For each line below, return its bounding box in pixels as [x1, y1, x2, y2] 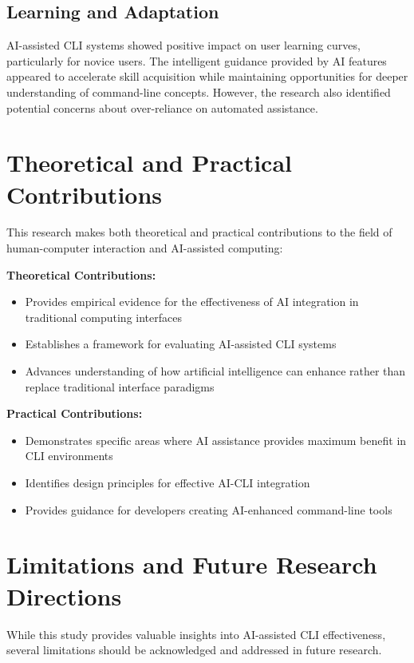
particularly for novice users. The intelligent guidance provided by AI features [6, 52, 387, 69]
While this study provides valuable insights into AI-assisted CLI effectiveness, [6, 625, 386, 642]
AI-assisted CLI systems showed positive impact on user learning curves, [6, 37, 361, 54]
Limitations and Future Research [6, 548, 377, 581]
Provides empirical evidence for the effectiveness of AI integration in [25, 293, 359, 310]
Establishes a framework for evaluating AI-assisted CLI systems [25, 335, 337, 352]
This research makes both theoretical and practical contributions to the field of [6, 224, 392, 240]
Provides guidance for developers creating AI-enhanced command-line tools [25, 501, 392, 518]
